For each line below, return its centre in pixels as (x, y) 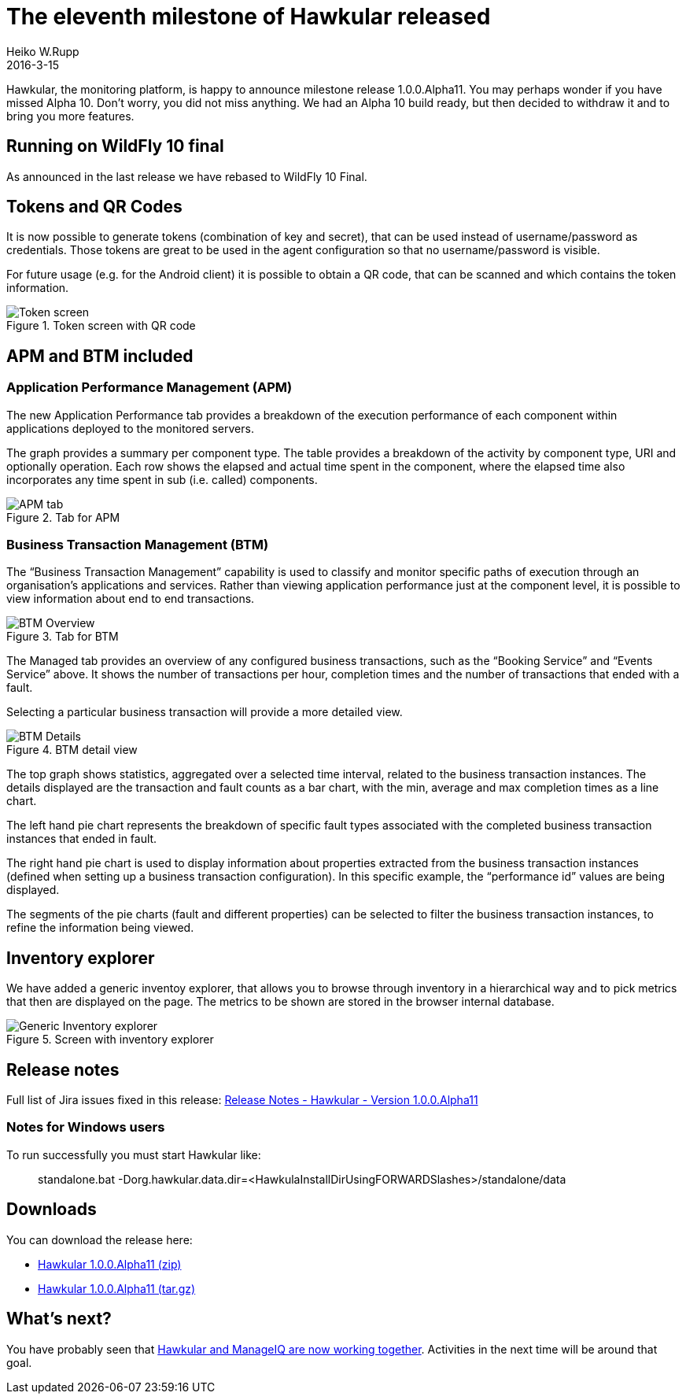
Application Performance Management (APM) (149, 388)
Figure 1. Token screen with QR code (101, 326)
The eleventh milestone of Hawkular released (249, 17)
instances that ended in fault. (82, 839)
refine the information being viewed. (100, 928)
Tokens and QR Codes (94, 207)
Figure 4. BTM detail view (72, 750)
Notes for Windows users (86, 1127)
